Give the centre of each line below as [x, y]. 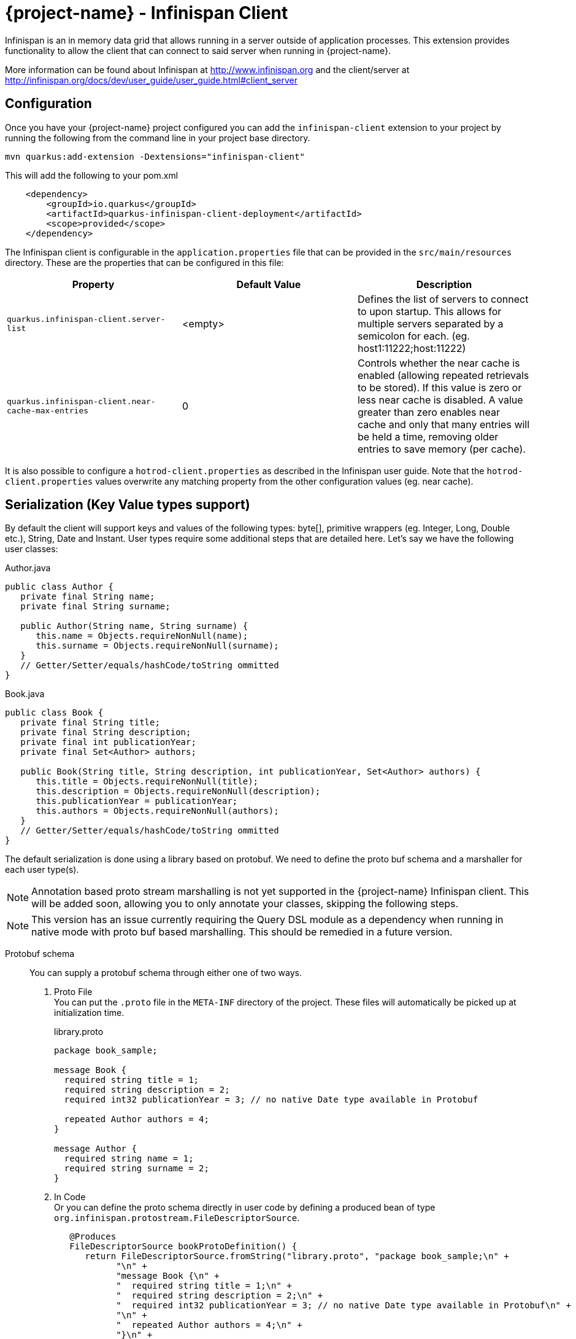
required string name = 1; [129, 1159]
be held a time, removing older [428, 436]
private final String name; [88, 597]
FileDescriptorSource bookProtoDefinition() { [183, 1247]
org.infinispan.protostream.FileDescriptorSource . [177, 1218]
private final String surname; [95, 607]
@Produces [93, 1237]
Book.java [25, 694]
